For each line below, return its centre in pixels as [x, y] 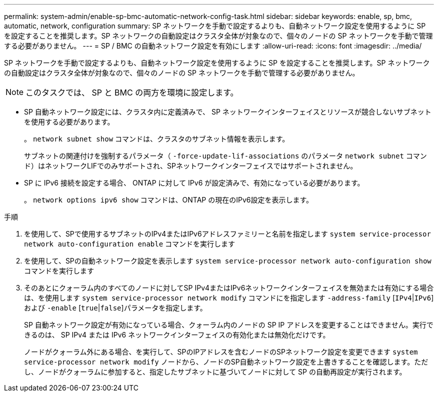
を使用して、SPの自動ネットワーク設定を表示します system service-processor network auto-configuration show [228, 261]
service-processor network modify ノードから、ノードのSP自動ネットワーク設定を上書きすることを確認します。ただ [226, 362]
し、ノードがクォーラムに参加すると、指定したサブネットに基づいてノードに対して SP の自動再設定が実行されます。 [215, 372]
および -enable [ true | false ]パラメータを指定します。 [115, 308]
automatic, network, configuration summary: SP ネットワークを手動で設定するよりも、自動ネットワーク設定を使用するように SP [215, 26]
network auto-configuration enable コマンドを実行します [130, 244]
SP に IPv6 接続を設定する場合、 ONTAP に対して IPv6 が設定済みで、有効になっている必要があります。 [194, 183]
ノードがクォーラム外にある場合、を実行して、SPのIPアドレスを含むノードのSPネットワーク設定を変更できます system [221, 352]
